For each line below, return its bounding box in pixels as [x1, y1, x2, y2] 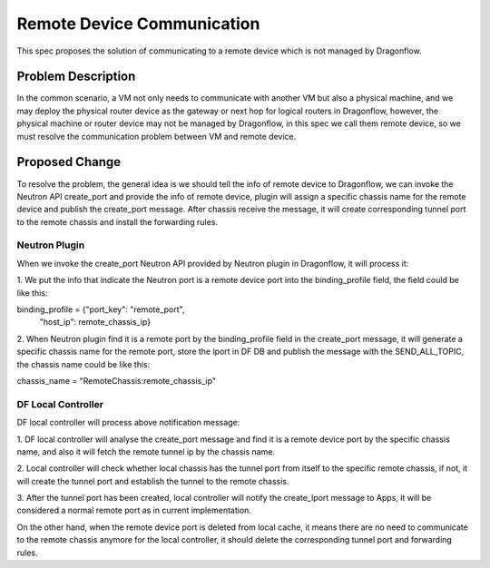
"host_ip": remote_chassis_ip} [39, 317, 152, 328]
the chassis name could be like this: [16, 358, 151, 369]
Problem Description [16, 69, 136, 84]
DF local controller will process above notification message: [16, 417, 240, 428]
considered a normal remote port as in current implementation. [16, 504, 251, 516]
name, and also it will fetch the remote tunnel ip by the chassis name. [16, 446, 276, 457]
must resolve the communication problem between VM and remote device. [16, 131, 297, 142]
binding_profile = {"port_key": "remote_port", [16, 304, 185, 315]
